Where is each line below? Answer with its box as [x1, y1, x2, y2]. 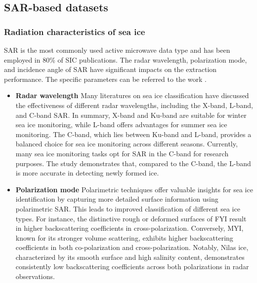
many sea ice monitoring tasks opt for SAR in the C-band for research [15, 148, 229, 158]
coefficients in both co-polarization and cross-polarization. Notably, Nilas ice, [15, 242, 249, 252]
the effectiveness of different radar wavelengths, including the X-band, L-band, [15, 100, 253, 110]
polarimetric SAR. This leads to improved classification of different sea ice [15, 203, 240, 213]
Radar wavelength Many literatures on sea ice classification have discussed [15, 90, 249, 101]
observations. [15, 271, 55, 282]
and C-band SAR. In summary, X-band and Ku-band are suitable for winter [15, 109, 247, 120]
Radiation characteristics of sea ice [4, 25, 145, 37]
